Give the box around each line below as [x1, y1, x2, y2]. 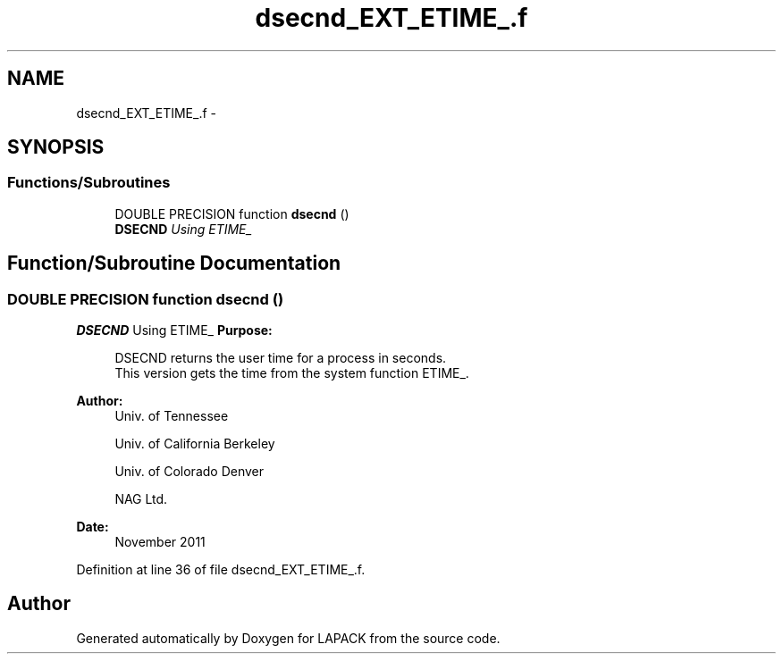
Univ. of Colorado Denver [114, 464, 265, 480]
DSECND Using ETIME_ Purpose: [76, 322, 273, 339]
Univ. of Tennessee [114, 408, 229, 424]
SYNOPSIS [7, 136, 105, 159]
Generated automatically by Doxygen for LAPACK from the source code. [76, 630, 501, 646]
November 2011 [114, 534, 206, 550]
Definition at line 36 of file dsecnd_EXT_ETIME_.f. [76, 562, 366, 578]
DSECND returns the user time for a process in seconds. [114, 350, 447, 366]
